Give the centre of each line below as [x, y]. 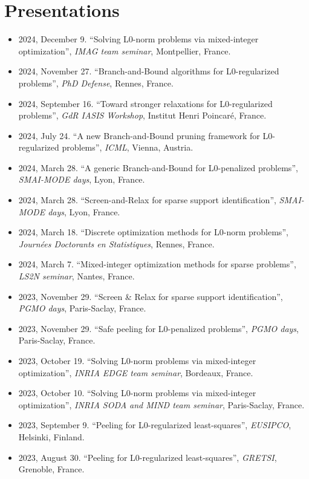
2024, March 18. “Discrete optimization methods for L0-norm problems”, [153, 232]
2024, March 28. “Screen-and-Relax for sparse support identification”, [147, 200]
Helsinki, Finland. [51, 436]
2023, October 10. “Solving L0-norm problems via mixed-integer [137, 393]
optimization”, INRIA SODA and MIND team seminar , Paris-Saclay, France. [161, 404]
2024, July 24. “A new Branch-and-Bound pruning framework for [139, 135]
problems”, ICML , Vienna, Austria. [128, 147]
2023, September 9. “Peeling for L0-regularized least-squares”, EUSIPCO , [155, 425]
